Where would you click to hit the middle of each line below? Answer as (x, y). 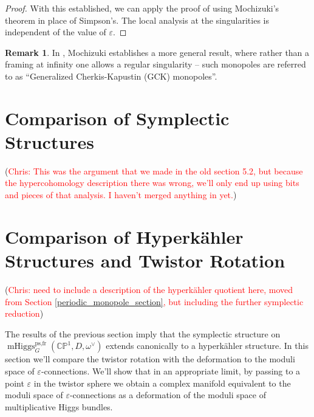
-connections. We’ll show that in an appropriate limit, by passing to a (171, 370)
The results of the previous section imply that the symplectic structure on (143, 333)
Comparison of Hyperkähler (124, 236)
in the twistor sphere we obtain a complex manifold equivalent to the (162, 383)
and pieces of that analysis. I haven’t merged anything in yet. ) (121, 195)
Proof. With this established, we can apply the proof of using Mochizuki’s (142, 8)
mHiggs (21, 347)
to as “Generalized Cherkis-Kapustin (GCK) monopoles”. (111, 76)
